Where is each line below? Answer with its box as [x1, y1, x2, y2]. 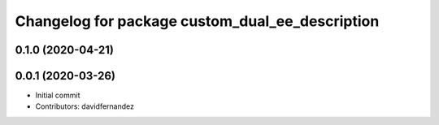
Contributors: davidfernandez [35, 101, 134, 111]
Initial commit [35, 90, 80, 101]
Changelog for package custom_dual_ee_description [15, 12, 380, 30]
